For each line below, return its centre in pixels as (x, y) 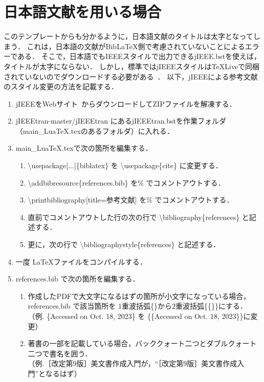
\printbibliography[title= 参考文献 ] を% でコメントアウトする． (131, 200)
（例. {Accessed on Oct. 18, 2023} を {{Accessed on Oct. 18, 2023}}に (139, 316)
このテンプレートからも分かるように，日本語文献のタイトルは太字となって (128, 36)
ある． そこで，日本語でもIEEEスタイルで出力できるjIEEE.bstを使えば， (139, 56)
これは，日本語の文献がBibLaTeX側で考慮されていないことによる (136, 46)
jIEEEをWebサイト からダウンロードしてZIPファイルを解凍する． (126, 103)
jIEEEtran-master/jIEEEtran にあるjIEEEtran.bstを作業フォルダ (121, 121)
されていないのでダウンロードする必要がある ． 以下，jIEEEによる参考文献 (131, 76)
